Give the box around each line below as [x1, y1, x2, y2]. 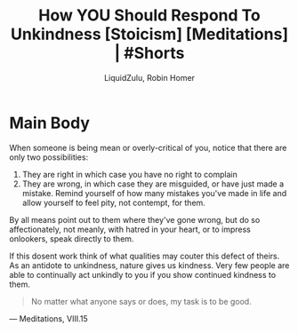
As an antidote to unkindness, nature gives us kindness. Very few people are [9, 259, 290, 271]
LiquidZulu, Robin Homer [103, 72, 196, 83]
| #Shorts [114, 44, 185, 63]
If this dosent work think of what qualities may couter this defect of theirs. [9, 250, 280, 261]
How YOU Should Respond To [38, 5, 261, 26]
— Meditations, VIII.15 [9, 313, 88, 324]
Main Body [9, 113, 91, 133]
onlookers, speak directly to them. [9, 233, 134, 244]
